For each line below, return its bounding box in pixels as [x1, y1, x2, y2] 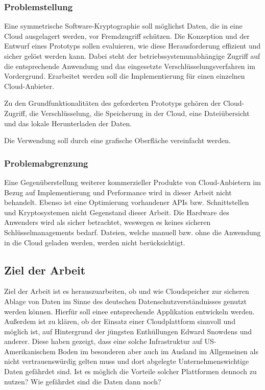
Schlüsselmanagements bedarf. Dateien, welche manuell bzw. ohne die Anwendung [4, 226, 261, 237]
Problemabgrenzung [4, 156, 88, 169]
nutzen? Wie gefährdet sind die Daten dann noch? [4, 376, 161, 386]
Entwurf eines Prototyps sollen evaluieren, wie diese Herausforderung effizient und [4, 40, 261, 51]
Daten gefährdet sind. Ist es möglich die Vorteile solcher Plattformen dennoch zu [4, 366, 257, 377]
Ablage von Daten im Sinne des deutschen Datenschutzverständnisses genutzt [4, 295, 247, 306]
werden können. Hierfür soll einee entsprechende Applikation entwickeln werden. [4, 306, 255, 316]
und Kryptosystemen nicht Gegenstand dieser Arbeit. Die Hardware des [4, 207, 229, 217]
